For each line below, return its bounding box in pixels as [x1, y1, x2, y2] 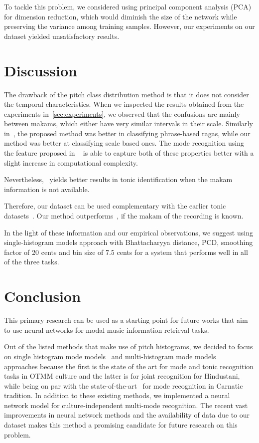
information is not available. [4, 184, 90, 194]
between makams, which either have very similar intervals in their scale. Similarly [4, 118, 253, 129]
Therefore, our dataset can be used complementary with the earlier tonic [4, 201, 226, 211]
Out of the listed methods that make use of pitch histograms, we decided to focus [4, 341, 253, 352]
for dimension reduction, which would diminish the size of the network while [4, 11, 237, 21]
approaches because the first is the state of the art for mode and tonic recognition [4, 361, 254, 371]
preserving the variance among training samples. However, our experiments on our [4, 21, 255, 31]
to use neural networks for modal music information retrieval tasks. [4, 324, 209, 335]
